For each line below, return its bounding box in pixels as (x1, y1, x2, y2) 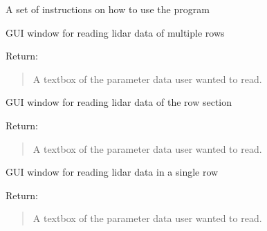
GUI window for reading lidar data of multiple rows (6, 25, 225, 39)
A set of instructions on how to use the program (6, 2, 210, 16)
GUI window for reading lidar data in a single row (6, 165, 219, 179)
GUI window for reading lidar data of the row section (6, 95, 232, 109)
